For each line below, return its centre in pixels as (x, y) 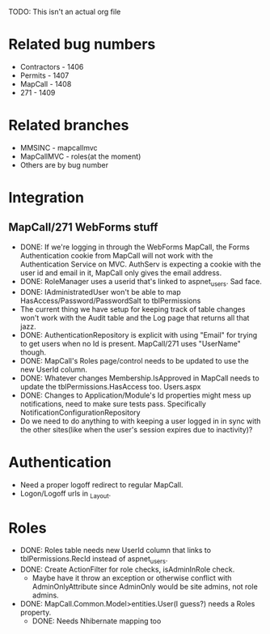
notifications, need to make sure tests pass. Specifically (113, 403)
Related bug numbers (82, 45)
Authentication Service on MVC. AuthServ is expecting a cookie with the (140, 264)
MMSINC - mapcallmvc (59, 147)
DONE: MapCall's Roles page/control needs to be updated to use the (134, 360)
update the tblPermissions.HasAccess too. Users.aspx (110, 386)
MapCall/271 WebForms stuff (83, 227)
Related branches (69, 126)
